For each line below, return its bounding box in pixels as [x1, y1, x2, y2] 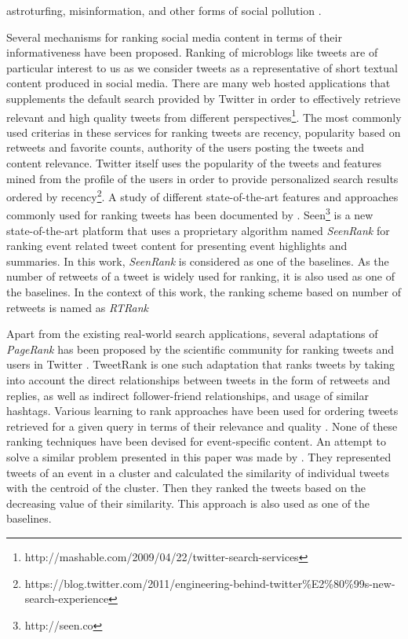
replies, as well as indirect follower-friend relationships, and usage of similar [6, 387, 369, 403]
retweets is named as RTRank [6, 299, 148, 315]
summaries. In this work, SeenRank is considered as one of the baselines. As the [6, 252, 389, 269]
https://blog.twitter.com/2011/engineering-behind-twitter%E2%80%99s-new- [24, 575, 395, 591]
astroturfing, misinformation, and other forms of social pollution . [6, 2, 322, 18]
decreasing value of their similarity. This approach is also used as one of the [6, 494, 370, 511]
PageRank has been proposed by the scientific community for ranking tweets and [6, 340, 395, 357]
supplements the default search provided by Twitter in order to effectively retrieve [6, 90, 401, 106]
